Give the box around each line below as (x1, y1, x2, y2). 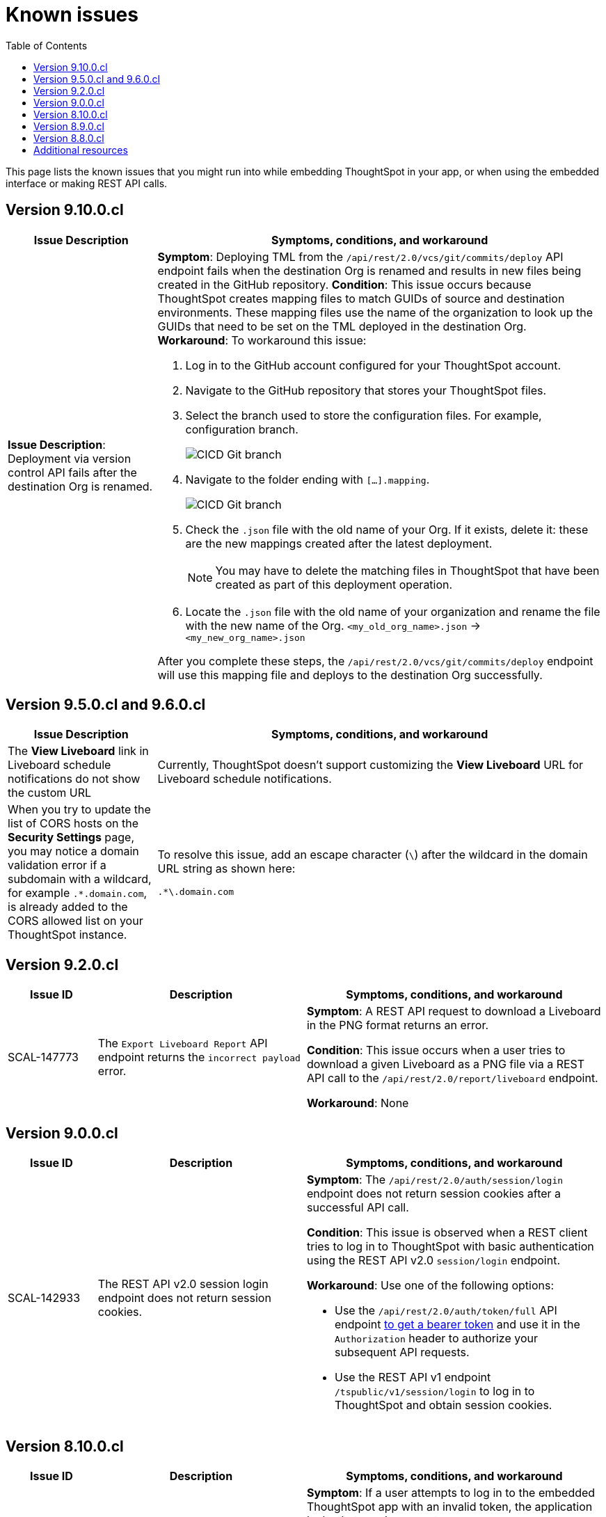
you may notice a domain (8, 844, 139, 859)
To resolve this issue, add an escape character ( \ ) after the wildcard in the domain (157, 847, 588, 861)
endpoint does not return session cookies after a (306, 1186, 561, 1201)
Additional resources (33, 143, 128, 156)
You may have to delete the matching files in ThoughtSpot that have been (215, 563, 600, 578)
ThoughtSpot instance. (8, 928, 127, 942)
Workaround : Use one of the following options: (306, 1278, 555, 1293)
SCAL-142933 (8, 1291, 81, 1305)
